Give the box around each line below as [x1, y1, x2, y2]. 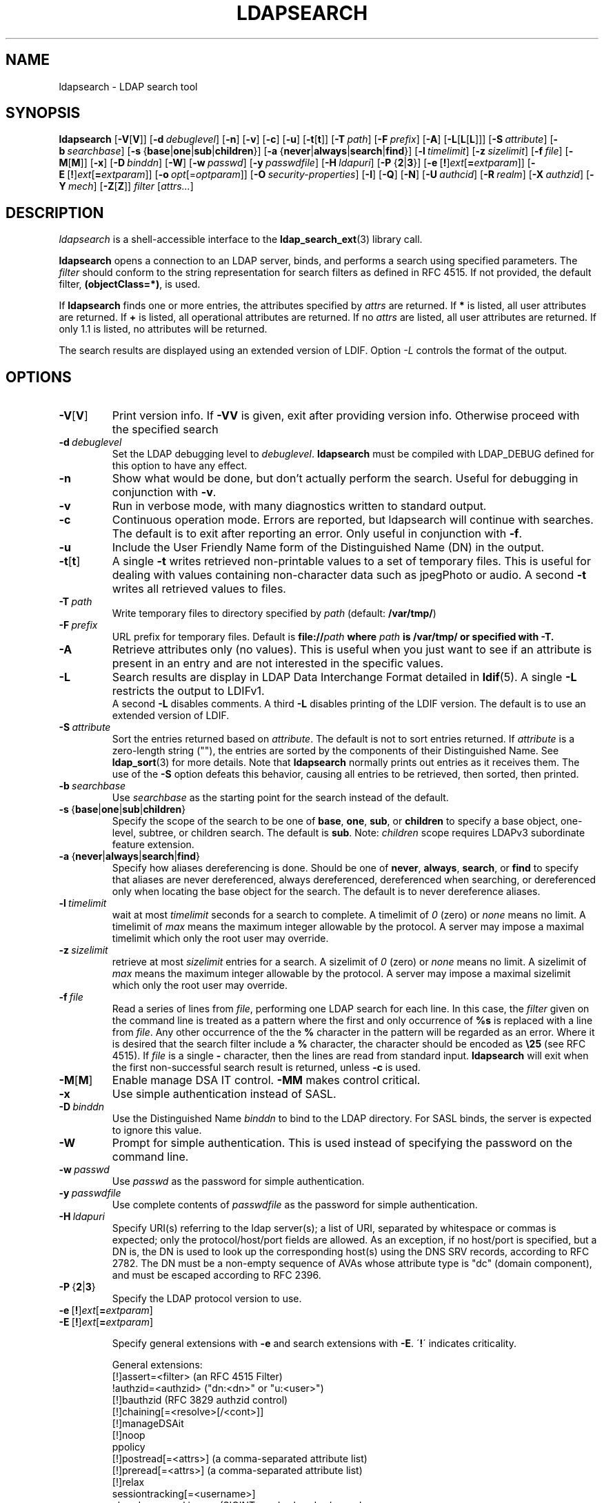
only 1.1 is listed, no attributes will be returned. [59, 323, 268, 335]
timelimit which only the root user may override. [112, 932, 329, 945]
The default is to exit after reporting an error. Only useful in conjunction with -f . [112, 527, 523, 541]
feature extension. [112, 838, 194, 851]
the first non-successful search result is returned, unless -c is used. [112, 1061, 421, 1074]
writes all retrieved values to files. [112, 582, 286, 596]
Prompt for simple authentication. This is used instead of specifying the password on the [112, 1136, 572, 1150]
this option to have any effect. [112, 460, 248, 472]
